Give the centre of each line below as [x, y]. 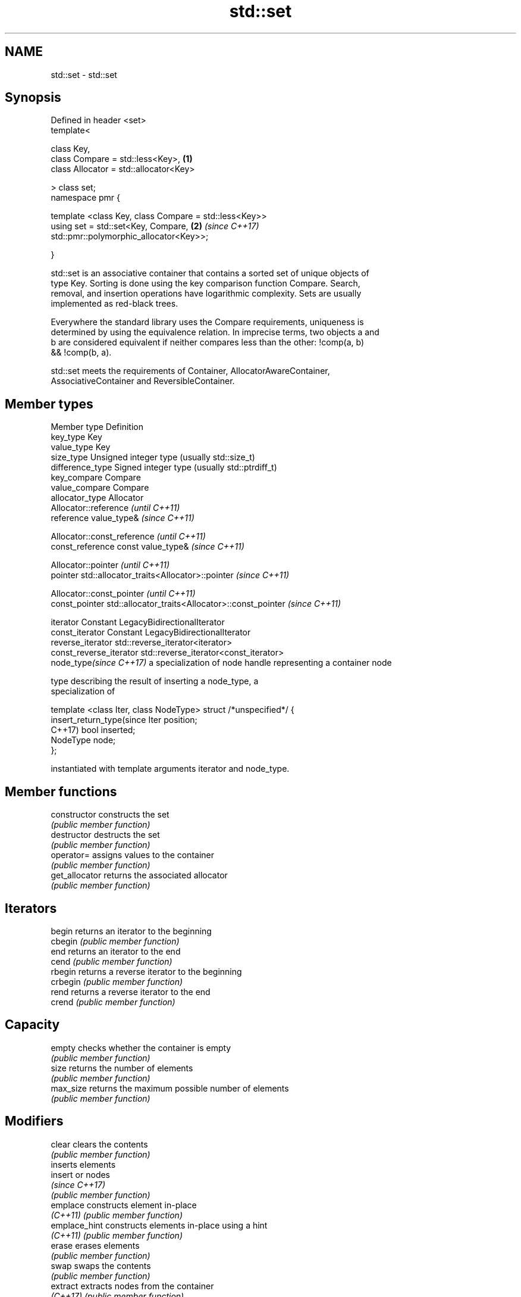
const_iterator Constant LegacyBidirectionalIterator [151, 632]
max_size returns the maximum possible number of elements [170, 1088]
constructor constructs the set [110, 815]
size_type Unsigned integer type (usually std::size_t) [153, 457]
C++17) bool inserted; [93, 730]
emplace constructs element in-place [124, 1205]
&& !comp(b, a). [81, 353]
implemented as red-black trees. [114, 304]
